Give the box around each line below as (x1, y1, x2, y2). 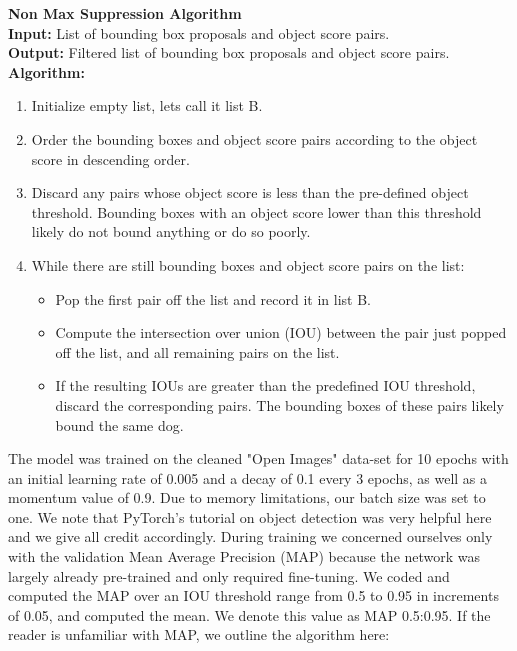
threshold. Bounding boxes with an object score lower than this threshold (31, 201, 482, 222)
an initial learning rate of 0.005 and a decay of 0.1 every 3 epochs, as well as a (8, 467, 488, 488)
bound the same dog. (55, 414, 184, 435)
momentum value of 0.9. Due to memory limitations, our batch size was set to (8, 487, 486, 508)
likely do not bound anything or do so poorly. (31, 221, 311, 242)
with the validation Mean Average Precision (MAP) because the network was (8, 546, 481, 567)
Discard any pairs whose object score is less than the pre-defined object (31, 182, 469, 203)
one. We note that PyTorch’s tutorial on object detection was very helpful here (8, 506, 492, 527)
